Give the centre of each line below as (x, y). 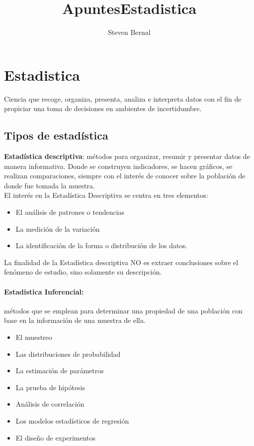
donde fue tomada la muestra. (49, 185)
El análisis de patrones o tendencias (70, 212)
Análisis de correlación (50, 404)
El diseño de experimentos (56, 437)
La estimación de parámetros (60, 371)
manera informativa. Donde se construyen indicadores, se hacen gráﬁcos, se (118, 166)
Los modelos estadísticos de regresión (72, 420)
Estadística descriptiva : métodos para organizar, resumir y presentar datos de (127, 156)
